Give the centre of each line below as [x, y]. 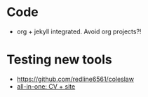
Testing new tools [60, 60]
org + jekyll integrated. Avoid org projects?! [79, 31]
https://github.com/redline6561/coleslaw [75, 79]
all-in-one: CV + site [46, 86]
